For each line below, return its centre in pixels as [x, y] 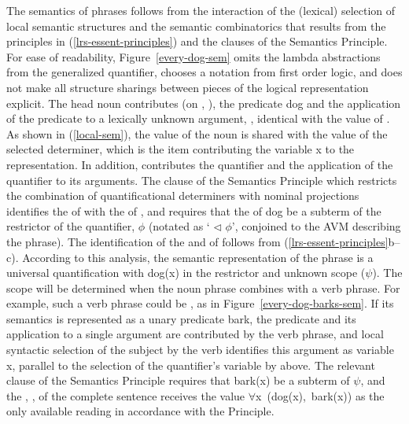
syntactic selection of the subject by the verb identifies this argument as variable [200, 350]
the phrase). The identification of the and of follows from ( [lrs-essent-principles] [197, 241]
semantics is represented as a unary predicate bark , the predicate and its [181, 318]
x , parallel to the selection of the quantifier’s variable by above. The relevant [191, 365]
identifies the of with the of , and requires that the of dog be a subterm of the [194, 210]
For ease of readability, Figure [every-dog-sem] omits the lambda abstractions [193, 56]
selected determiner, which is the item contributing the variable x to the [181, 149]
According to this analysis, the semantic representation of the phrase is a [198, 257]
